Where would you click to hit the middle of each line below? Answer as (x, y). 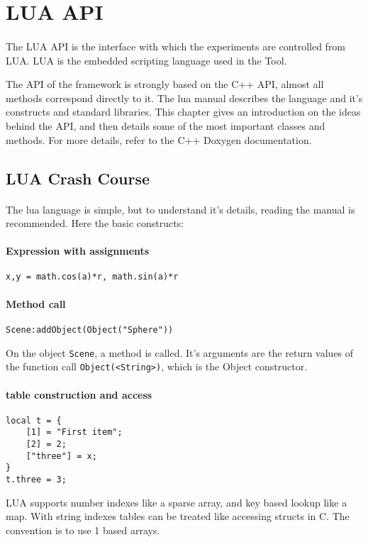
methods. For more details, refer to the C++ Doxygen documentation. (159, 139)
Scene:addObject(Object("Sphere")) (90, 330)
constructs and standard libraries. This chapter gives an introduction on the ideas (183, 112)
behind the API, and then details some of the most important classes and (166, 125)
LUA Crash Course (78, 178)
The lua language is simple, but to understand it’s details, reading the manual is (180, 209)
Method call (36, 303)
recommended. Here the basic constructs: (95, 223)
